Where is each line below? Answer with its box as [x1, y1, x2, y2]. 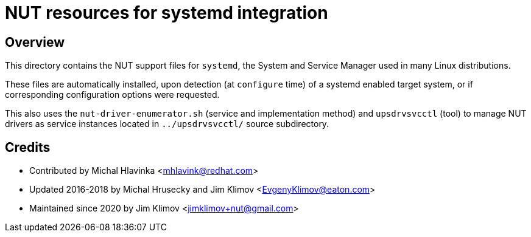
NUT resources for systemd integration [5, 2, 328, 23]
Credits [5, 139, 51, 155]
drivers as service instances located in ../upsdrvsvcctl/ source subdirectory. [5, 118, 329, 129]
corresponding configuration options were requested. [5, 89, 220, 100]
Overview [5, 34, 65, 50]
